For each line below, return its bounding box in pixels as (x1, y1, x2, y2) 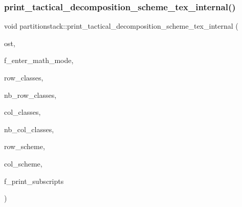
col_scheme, (4, 158, 42, 169)
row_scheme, (4, 141, 45, 152)
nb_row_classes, (4, 89, 57, 100)
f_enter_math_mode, (4, 55, 74, 66)
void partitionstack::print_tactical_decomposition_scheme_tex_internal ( (4, 20, 238, 31)
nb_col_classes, (4, 123, 54, 134)
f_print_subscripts (4, 175, 64, 186)
